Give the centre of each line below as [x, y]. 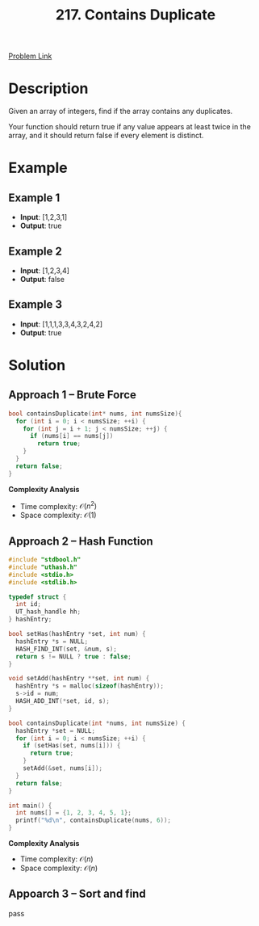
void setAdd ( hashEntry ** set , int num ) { [79, 679]
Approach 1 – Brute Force [73, 395]
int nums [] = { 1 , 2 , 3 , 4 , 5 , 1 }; [73, 813]
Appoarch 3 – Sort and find [77, 894]
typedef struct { [38, 597]
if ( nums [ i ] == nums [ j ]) [71, 436]
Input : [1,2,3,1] [44, 217]
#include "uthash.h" [43, 567]
